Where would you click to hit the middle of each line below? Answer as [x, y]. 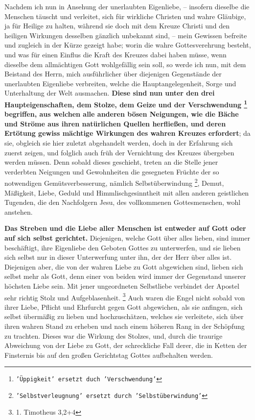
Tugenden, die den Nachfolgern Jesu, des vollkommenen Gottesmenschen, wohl [123, 202]
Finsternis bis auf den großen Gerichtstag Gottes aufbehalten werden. [109, 355]
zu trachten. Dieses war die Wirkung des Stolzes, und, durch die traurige [114, 335]
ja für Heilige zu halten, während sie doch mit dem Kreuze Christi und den [117, 26]
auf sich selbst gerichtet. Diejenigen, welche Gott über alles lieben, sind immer [127, 237]
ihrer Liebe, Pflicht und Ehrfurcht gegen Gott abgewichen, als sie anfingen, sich [124, 307]
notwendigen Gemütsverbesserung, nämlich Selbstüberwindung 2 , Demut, [114, 182]
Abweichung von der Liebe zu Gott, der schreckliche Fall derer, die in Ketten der [126, 345]
